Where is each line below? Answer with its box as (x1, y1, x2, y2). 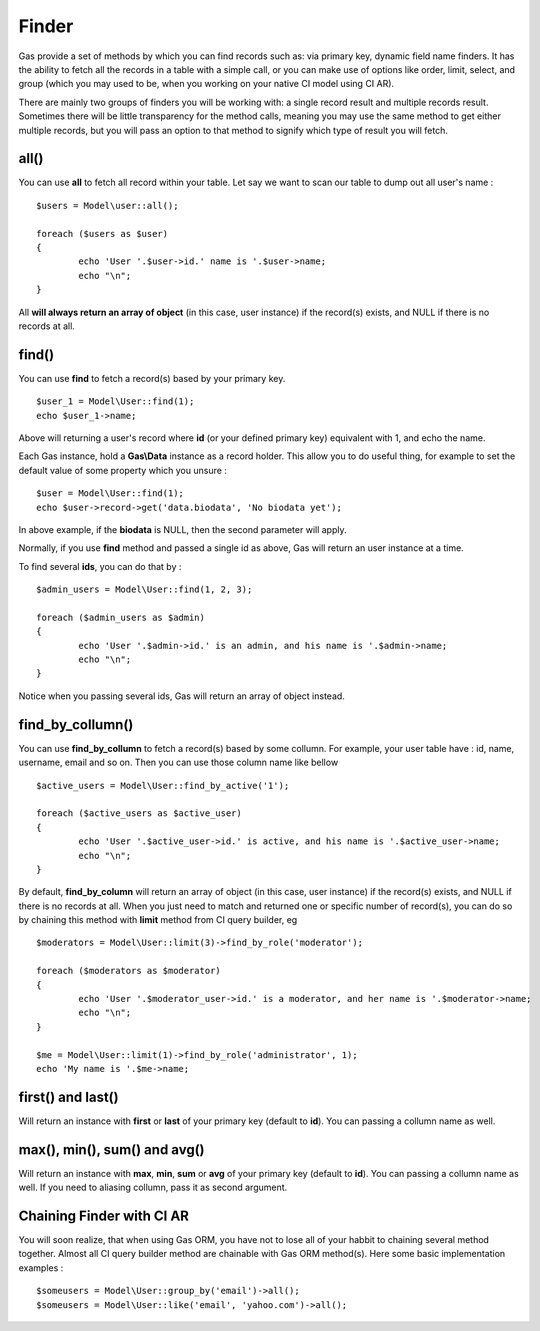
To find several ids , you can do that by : (18, 560, 182, 572)
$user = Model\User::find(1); (36, 488, 185, 499)
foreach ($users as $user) (36, 228, 169, 239)
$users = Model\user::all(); (36, 200, 179, 211)
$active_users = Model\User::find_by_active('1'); (36, 780, 290, 791)
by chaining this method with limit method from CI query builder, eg (18, 914, 298, 926)
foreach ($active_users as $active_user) (36, 808, 242, 819)
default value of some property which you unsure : (18, 464, 227, 476)
